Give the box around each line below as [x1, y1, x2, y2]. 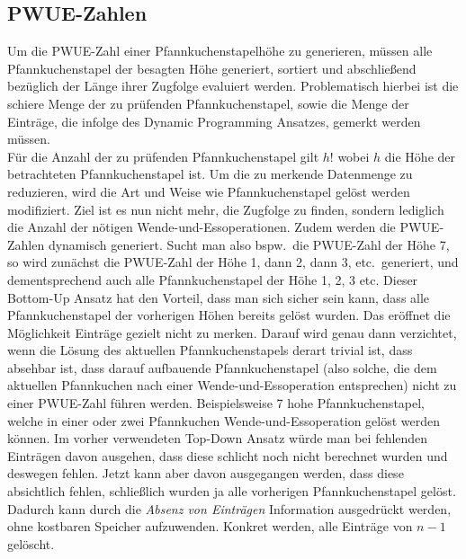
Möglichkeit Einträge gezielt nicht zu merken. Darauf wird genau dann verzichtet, [7, 323, 457, 342]
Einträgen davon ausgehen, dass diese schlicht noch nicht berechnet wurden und [7, 446, 448, 465]
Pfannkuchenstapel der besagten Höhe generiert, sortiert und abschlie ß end [7, 58, 417, 77]
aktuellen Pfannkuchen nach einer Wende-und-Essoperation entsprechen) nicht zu [7, 376, 457, 395]
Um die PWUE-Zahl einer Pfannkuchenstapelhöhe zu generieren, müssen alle [7, 41, 433, 60]
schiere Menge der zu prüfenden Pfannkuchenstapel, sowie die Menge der [7, 93, 409, 112]
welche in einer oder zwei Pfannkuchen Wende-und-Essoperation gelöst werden [7, 411, 441, 430]
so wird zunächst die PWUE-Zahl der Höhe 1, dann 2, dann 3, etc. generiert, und [7, 253, 459, 271]
